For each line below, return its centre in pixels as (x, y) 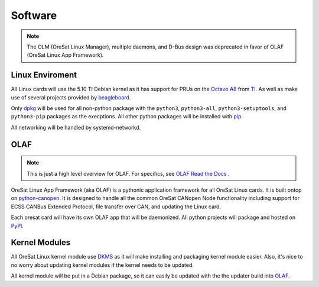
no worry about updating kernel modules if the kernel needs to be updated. (102, 265)
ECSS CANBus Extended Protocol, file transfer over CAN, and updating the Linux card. (116, 207)
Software (34, 15)
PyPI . (17, 225)
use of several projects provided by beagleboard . (71, 97)
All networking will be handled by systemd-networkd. (76, 127)
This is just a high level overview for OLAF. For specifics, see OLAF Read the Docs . (128, 173)
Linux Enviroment (44, 75)
